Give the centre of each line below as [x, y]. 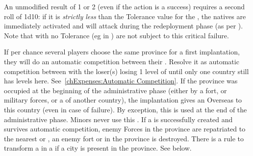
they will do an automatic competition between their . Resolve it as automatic [122, 61]
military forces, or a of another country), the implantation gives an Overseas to [123, 100]
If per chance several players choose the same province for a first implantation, [122, 52]
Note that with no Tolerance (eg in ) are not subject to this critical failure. [116, 35]
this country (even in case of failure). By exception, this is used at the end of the [126, 109]
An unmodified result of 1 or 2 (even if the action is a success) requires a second [125, 6]
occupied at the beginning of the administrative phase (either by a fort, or [115, 90]
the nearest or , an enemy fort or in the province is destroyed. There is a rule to [124, 138]
